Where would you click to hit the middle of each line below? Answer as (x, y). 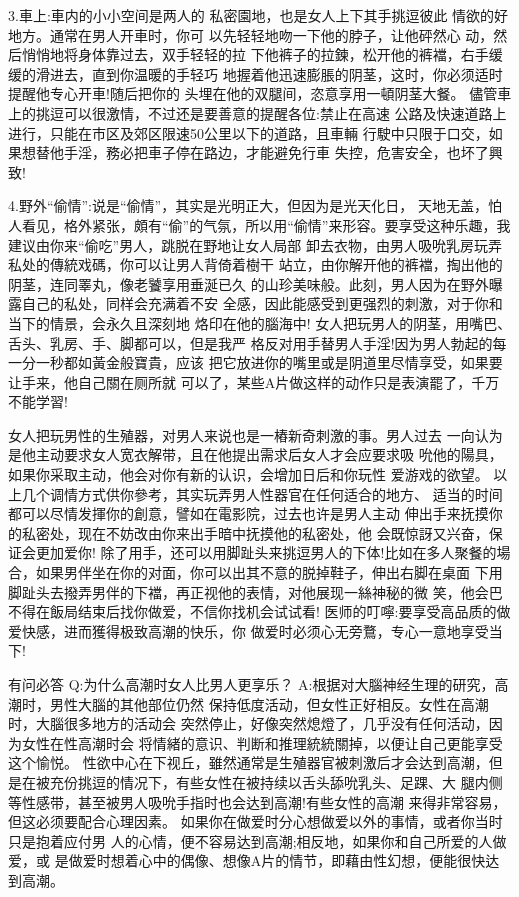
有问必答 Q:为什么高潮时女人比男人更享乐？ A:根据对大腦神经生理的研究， (251, 684)
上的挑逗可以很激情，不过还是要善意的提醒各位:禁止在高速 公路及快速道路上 (257, 112)
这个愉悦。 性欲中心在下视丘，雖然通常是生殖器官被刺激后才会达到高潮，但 (255, 762)
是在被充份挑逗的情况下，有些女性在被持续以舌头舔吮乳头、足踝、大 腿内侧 (255, 781)
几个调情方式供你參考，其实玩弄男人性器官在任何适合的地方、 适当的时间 (262, 493)
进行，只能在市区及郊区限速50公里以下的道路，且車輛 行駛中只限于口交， (248, 132)
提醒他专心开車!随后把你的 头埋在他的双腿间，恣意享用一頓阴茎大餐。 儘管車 (260, 93)
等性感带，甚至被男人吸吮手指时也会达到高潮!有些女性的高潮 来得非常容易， (257, 801)
